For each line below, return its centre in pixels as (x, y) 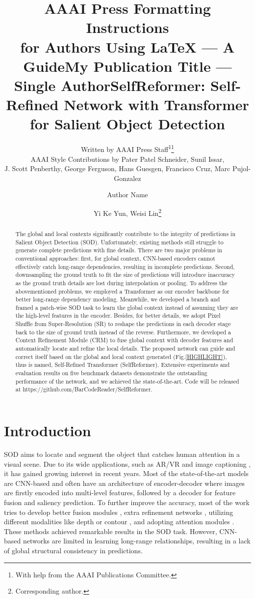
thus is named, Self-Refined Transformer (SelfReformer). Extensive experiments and (123, 365)
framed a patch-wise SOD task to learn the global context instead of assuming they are (127, 307)
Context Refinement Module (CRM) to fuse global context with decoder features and (124, 340)
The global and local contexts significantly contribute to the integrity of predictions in (126, 233)
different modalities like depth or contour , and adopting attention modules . (119, 522)
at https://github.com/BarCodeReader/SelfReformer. (84, 389)
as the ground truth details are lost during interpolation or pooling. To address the (121, 283)
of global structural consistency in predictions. (73, 550)
